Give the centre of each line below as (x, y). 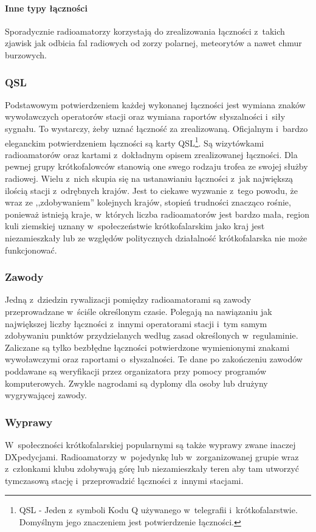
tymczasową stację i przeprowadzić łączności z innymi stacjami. (124, 480)
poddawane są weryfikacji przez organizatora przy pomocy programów (136, 371)
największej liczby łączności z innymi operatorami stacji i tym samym (136, 323)
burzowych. (26, 54)
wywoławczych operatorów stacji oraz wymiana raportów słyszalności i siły (145, 116)
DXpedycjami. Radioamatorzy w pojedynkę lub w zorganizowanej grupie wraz (152, 456)
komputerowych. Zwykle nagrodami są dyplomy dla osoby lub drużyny (136, 383)
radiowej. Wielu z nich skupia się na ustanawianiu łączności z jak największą (149, 178)
